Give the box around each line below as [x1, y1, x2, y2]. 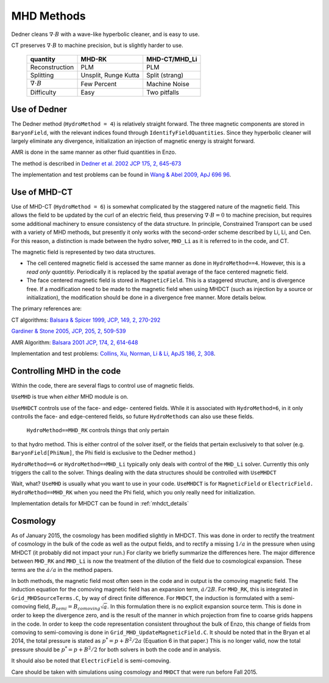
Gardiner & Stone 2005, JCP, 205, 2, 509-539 [11, 327, 126, 335]
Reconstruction [30, 63, 74, 71]
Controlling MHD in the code [11, 366, 121, 376]
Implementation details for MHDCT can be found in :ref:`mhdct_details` [11, 500, 189, 507]
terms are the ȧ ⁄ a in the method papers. [11, 566, 113, 573]
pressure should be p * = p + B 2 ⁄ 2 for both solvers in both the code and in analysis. [11, 645, 222, 653]
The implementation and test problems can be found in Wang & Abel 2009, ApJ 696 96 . [11, 171, 232, 178]
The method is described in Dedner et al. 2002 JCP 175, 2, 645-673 [11, 159, 182, 167]
